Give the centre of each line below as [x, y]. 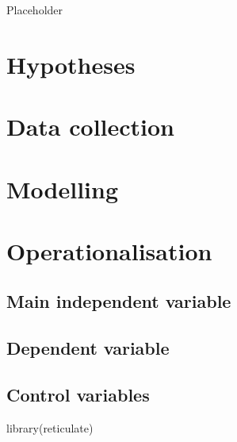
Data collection [91, 127]
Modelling [63, 188]
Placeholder [35, 10]
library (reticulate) [50, 427]
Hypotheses [71, 64]
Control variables [78, 395]
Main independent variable [119, 301]
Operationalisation [109, 250]
